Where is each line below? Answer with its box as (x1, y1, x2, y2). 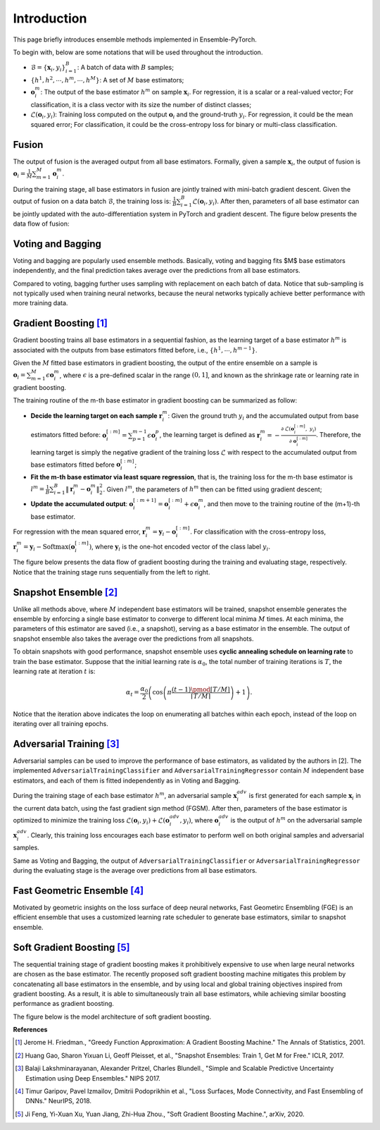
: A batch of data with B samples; (77, 63, 174, 72)
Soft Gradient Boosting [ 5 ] (13, 941, 130, 953)
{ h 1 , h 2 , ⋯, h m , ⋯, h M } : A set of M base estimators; (30, 75, 184, 84)
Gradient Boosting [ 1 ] (13, 317, 108, 329)
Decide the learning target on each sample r (30, 411, 163, 419)
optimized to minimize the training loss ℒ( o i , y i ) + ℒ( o (13, 816, 170, 826)
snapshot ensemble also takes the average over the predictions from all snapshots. (13, 634, 254, 643)
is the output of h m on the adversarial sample (230, 815, 362, 824)
